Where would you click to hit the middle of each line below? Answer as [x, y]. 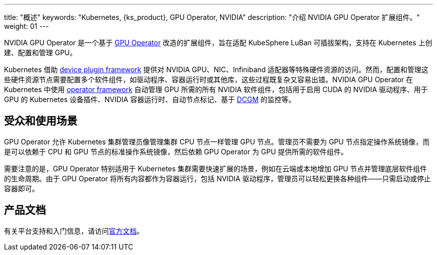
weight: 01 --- [26, 26]
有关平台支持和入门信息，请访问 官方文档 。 [74, 231]
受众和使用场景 [41, 121]
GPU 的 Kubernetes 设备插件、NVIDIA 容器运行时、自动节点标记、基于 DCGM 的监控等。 [150, 99]
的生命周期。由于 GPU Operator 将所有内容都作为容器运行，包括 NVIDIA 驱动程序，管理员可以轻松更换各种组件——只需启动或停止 [218, 178]
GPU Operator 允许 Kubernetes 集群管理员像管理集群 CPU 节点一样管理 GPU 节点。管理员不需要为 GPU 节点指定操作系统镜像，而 [217, 141]
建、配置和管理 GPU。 [40, 53]
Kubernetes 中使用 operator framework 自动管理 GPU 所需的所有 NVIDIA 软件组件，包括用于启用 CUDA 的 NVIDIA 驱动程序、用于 [216, 89]
